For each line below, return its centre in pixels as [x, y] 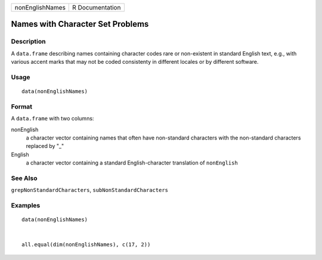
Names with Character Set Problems [80, 24]
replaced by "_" [45, 146]
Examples [26, 206]
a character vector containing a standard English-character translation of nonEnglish [132, 163]
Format [22, 106]
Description [28, 42]
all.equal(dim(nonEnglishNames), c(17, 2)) [86, 245]
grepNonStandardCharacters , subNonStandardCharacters [89, 190]
